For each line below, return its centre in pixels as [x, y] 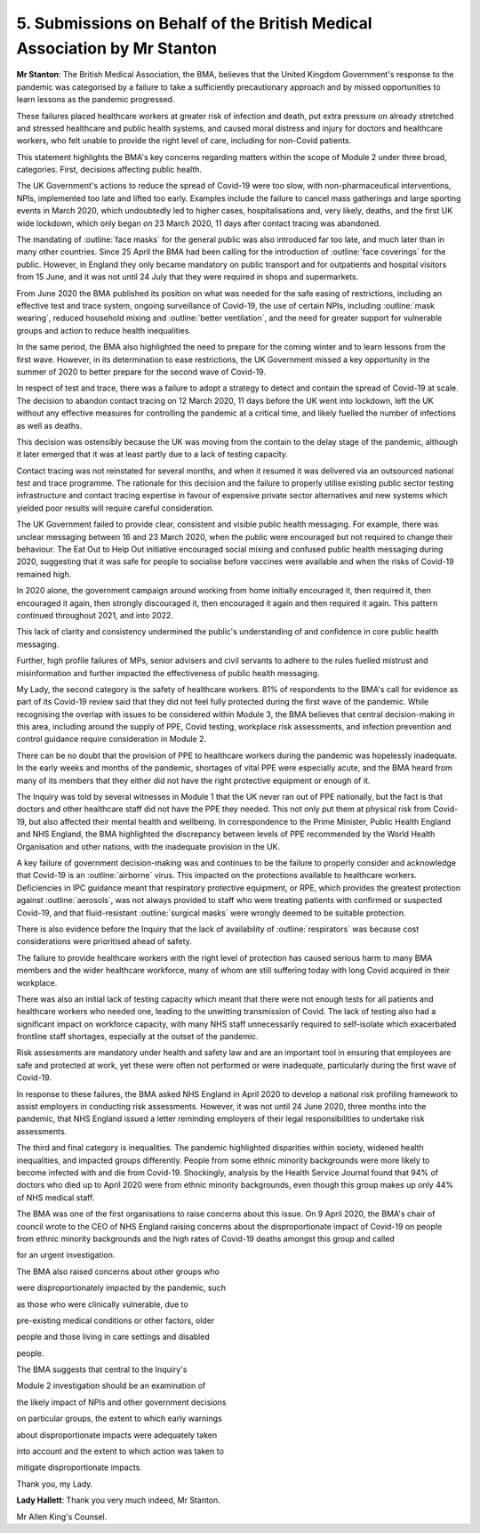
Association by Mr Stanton [117, 48]
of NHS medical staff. [56, 1198]
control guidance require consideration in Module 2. [112, 739]
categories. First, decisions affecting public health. [109, 170]
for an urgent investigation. [66, 1255]
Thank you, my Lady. [55, 1484]
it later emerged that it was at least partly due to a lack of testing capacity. [152, 455]
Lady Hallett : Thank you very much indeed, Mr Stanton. [119, 1500]
